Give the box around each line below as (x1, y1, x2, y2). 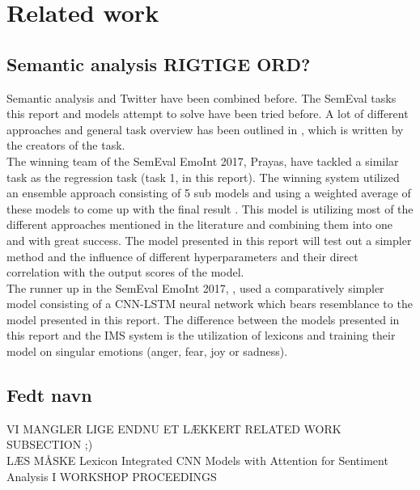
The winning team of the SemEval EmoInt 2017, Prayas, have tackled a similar (6, 152, 399, 169)
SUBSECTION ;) (6, 436, 93, 453)
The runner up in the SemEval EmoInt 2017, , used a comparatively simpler (6, 279, 384, 296)
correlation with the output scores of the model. (6, 264, 244, 281)
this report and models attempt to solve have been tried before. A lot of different (6, 105, 409, 122)
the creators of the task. (6, 137, 125, 154)
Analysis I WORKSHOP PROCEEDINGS (6, 467, 217, 484)
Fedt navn (6, 382, 92, 408)
